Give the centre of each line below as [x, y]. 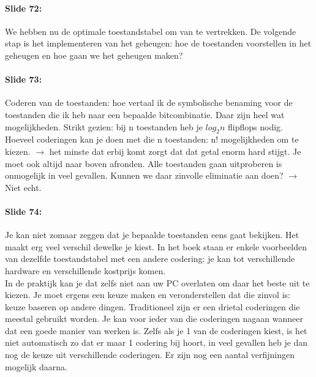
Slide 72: [24, 8]
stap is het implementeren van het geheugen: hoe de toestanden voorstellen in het [158, 43]
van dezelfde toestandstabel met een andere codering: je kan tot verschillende [150, 259]
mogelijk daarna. [36, 366]
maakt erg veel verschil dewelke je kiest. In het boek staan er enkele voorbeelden [156, 246]
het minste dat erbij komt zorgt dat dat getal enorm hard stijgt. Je [175, 151]
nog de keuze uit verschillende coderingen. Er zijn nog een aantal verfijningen [150, 355]
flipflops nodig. [255, 126]
